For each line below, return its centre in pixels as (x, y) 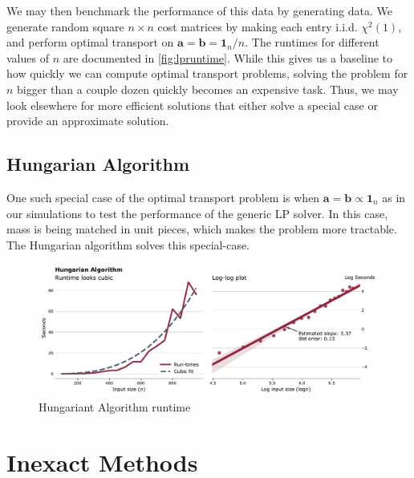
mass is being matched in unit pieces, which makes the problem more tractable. (202, 229)
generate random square (65, 26)
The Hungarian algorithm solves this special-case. (128, 244)
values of (28, 57)
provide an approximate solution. (88, 121)
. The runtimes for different (312, 42)
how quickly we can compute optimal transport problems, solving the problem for (207, 73)
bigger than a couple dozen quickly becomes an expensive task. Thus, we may (208, 89)
